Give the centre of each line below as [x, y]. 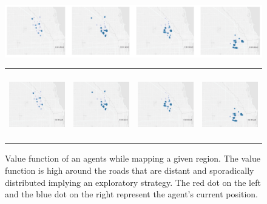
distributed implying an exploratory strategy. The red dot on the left [133, 182]
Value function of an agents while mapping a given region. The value [133, 158]
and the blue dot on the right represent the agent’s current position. [131, 194]
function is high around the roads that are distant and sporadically [130, 170]
